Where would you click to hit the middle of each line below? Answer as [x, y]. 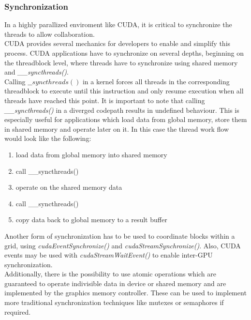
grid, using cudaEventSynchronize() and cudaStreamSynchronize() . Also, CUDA [123, 245]
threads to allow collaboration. [50, 34]
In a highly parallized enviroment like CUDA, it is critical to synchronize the [118, 24]
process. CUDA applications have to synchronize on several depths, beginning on [124, 53]
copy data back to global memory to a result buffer [91, 220]
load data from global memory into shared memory [91, 154]
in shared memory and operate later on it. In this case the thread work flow [117, 129]
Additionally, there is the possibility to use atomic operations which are [111, 274]
